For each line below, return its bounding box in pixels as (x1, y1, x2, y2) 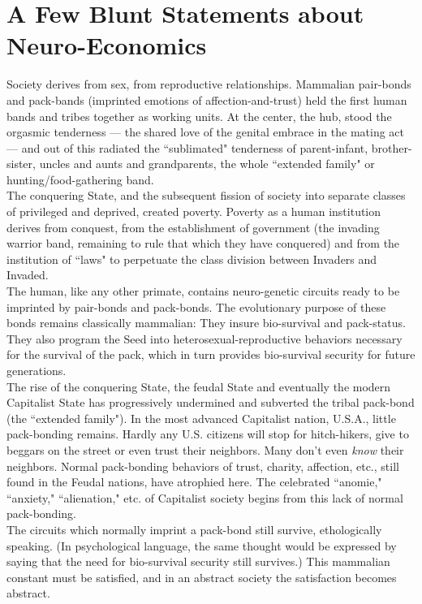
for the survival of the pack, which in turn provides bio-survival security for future (6, 346, 416, 363)
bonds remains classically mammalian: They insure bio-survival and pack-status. (6, 314, 406, 331)
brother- (371, 139, 412, 156)
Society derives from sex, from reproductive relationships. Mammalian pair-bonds (6, 75, 411, 93)
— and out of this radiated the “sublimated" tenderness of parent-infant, (6, 139, 368, 156)
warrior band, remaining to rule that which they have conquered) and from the (6, 235, 400, 252)
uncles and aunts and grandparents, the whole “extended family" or (39, 155, 375, 172)
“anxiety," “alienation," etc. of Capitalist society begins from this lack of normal (6, 489, 403, 506)
